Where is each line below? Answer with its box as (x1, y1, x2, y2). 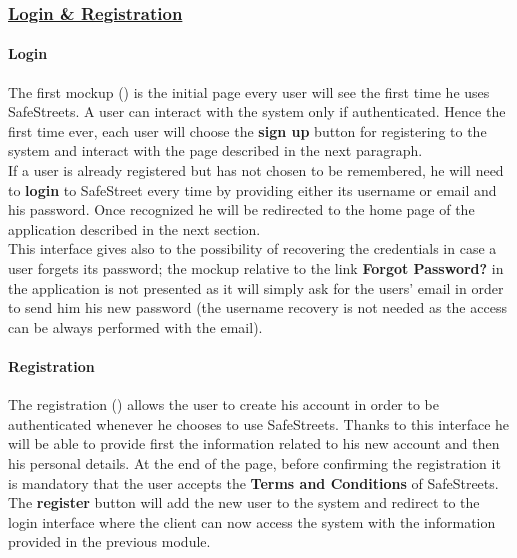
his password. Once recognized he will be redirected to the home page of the (8, 199, 475, 220)
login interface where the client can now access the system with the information (8, 511, 496, 532)
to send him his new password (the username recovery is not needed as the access (8, 297, 507, 318)
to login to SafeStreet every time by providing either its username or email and (8, 179, 497, 200)
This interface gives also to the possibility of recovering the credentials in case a (8, 238, 497, 259)
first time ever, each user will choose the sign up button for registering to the (8, 120, 487, 141)
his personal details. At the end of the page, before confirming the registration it (8, 452, 501, 473)
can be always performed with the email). (8, 316, 263, 337)
